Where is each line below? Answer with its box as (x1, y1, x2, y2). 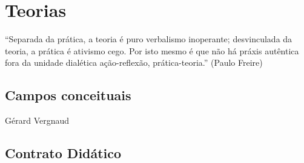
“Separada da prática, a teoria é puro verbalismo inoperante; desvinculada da (5, 33, 292, 45)
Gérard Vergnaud (5, 114, 70, 127)
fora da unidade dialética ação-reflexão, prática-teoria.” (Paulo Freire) (5, 56, 263, 69)
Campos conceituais (5, 86, 131, 104)
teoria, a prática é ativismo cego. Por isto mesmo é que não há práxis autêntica (5, 44, 299, 57)
